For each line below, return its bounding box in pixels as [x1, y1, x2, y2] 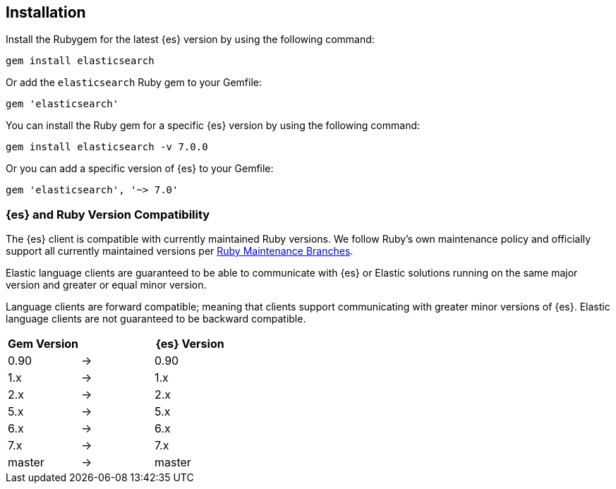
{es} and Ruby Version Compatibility [6, 207, 210, 222]
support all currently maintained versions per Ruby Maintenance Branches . [6, 245, 354, 258]
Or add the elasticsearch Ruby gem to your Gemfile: [6, 76, 262, 89]
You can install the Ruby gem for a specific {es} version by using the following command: [6, 119, 421, 132]
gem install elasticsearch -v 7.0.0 [6, 141, 208, 153]
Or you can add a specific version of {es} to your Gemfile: [6, 162, 274, 175]
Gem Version [8, 337, 79, 351]
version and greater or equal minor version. [6, 279, 207, 291]
